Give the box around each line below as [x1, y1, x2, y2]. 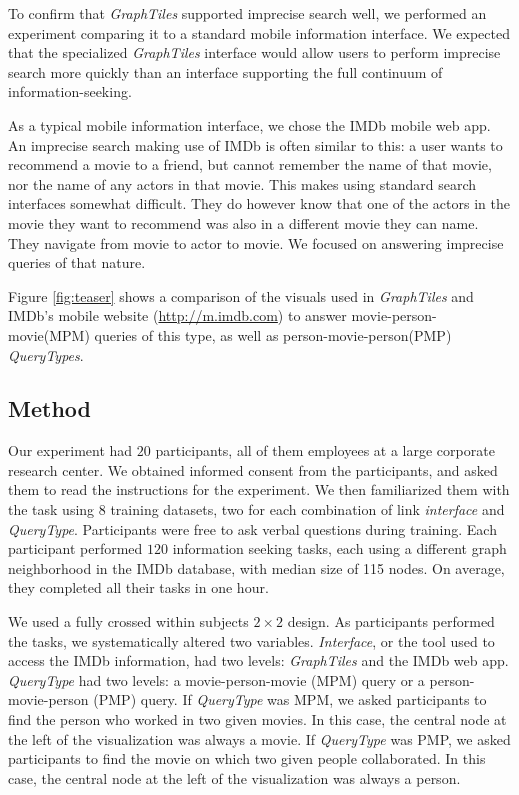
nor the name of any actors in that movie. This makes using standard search [8, 173, 477, 194]
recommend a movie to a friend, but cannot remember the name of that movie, [8, 154, 492, 175]
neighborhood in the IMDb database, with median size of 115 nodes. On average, [8, 557, 505, 578]
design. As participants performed [287, 611, 495, 632]
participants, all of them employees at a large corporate [155, 440, 495, 461]
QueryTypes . [8, 344, 84, 365]
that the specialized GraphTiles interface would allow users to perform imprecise [8, 42, 501, 63]
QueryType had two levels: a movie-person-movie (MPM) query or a [8, 669, 425, 690]
